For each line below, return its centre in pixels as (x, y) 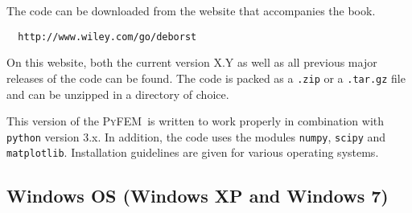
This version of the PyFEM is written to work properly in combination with (196, 121)
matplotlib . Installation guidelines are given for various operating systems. (193, 152)
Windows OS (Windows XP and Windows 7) (198, 196)
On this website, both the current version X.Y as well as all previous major (192, 62)
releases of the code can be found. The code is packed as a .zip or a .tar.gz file (206, 78)
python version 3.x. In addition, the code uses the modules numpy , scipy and (196, 136)
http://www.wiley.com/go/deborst (107, 37)
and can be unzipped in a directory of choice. (118, 94)
